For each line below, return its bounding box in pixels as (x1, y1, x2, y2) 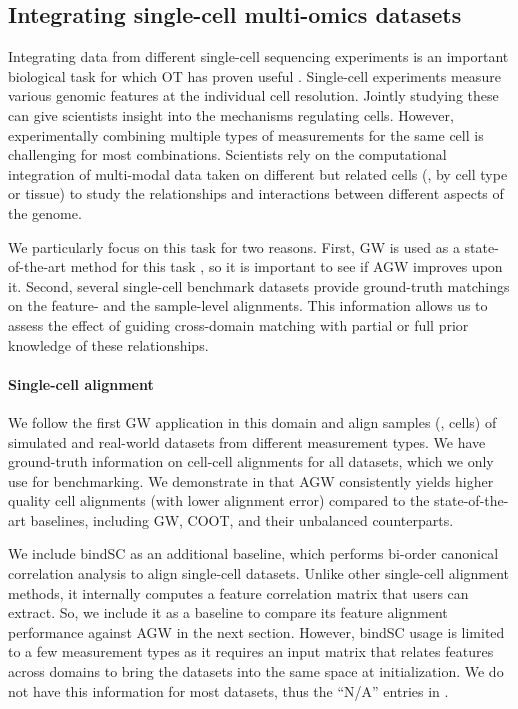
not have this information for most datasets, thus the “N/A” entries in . (8, 680, 449, 701)
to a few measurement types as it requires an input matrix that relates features (8, 641, 494, 662)
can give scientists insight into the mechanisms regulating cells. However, (8, 104, 454, 125)
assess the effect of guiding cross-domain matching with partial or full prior (8, 314, 469, 335)
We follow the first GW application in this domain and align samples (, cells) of (8, 411, 497, 432)
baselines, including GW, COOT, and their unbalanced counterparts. (30, 509, 454, 530)
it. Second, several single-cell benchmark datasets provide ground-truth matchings (8, 275, 510, 296)
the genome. (8, 202, 82, 223)
